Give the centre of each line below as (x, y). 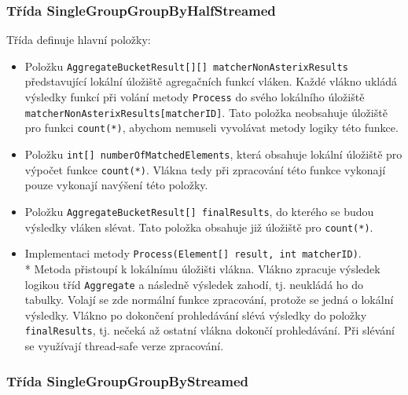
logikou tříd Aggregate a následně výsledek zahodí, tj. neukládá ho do (194, 284)
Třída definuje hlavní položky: (79, 40)
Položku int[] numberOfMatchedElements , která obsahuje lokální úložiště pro (213, 154)
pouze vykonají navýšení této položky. (116, 185)
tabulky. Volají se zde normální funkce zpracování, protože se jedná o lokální (209, 300)
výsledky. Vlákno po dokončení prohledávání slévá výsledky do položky (196, 315)
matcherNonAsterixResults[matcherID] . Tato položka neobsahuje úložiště (206, 112)
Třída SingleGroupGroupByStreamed (127, 380)
